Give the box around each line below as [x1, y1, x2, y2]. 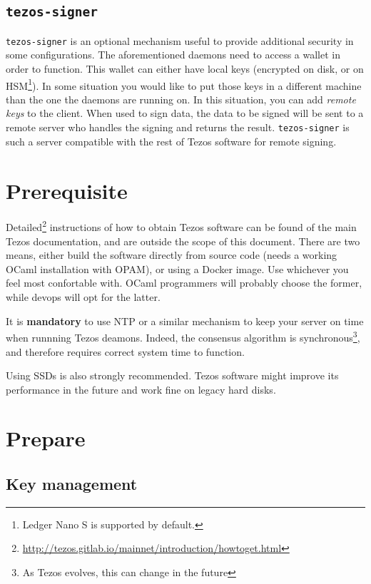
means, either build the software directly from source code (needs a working [6, 247, 337, 262]
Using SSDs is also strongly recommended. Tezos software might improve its [6, 368, 339, 383]
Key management [6, 473, 138, 495]
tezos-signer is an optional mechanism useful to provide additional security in [6, 33, 354, 48]
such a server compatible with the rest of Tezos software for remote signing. [6, 133, 337, 148]
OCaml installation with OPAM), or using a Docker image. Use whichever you [6, 261, 349, 276]
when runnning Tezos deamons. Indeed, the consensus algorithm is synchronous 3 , [6, 328, 360, 344]
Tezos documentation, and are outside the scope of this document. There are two [6, 233, 360, 248]
